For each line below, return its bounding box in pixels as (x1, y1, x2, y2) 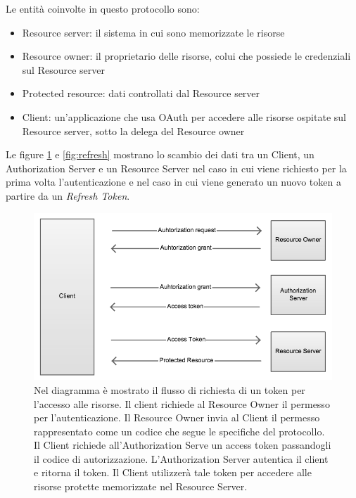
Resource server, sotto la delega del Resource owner (22, 123, 245, 138)
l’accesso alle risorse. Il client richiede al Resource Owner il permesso (34, 396, 330, 411)
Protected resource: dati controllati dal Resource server (22, 86, 260, 101)
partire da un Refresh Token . (6, 188, 130, 203)
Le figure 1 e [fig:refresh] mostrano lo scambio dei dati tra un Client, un (6, 147, 314, 162)
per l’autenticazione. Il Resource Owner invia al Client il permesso (34, 410, 320, 425)
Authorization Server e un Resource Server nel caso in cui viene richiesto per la (6, 160, 347, 175)
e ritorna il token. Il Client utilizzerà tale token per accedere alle (34, 465, 312, 480)
